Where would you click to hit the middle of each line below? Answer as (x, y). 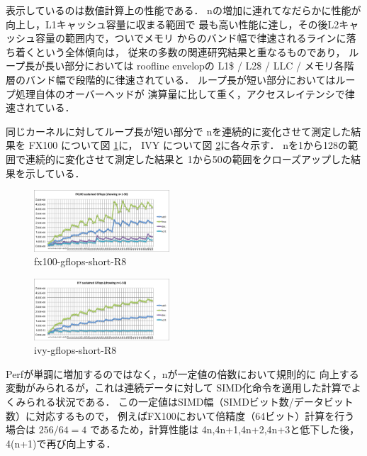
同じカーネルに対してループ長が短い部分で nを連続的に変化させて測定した (179, 131)
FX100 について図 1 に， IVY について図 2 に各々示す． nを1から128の (188, 145)
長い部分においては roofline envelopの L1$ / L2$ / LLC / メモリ (190, 66)
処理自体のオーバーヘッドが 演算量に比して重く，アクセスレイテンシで (180, 93)
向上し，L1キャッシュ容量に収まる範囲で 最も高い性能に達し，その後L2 (173, 24)
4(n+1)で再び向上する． (61, 443)
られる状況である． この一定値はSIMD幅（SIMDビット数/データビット (190, 401)
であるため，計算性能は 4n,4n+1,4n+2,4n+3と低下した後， (225, 429)
